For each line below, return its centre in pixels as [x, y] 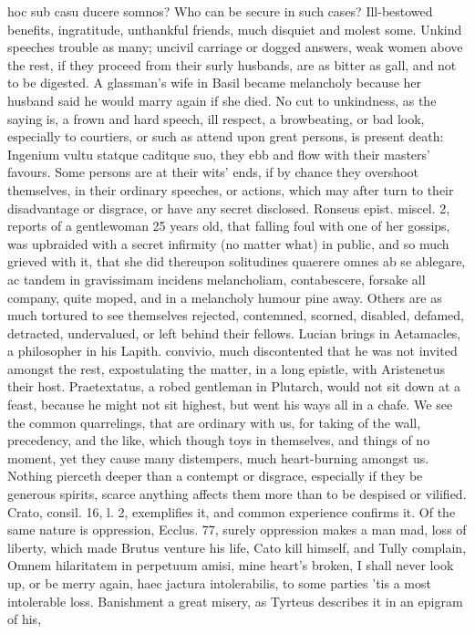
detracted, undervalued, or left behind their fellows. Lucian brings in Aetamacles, [234, 333]
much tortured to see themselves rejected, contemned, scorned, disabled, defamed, [236, 315]
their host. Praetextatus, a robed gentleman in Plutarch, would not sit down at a [234, 386]
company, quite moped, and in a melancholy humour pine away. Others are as [225, 297]
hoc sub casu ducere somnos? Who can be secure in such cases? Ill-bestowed [220, 11]
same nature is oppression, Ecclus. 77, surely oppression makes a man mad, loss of [237, 530]
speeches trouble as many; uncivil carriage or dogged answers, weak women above [235, 47]
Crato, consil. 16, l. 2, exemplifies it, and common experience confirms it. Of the [232, 511]
